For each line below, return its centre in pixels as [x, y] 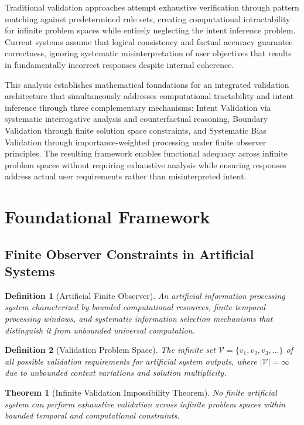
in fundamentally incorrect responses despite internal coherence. [119, 64]
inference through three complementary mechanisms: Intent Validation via [138, 107]
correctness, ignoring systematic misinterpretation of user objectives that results [148, 53]
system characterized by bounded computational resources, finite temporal [135, 307]
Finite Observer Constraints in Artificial [129, 254]
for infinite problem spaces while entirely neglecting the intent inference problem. [150, 30]
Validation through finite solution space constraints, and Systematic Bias [136, 130]
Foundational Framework [107, 217]
